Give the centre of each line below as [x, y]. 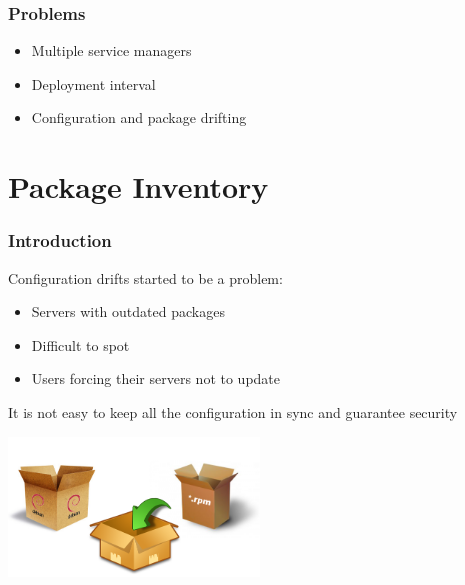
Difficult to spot [80, 344]
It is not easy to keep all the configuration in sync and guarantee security [233, 411]
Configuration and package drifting [139, 117]
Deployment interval [93, 83]
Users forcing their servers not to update [156, 378]
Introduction [60, 240]
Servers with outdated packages [128, 311]
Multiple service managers [111, 50]
